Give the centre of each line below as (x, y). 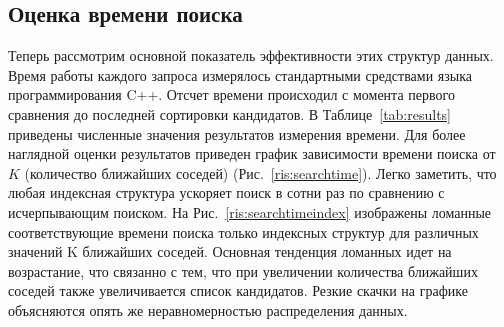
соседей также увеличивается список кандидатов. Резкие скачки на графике (238, 290)
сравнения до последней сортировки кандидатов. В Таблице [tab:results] (229, 113)
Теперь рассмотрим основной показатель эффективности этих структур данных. (251, 55)
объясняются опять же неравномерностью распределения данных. (208, 309)
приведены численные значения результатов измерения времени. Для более (237, 133)
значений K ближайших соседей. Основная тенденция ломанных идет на (230, 251)
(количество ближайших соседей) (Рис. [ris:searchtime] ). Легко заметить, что (260, 172)
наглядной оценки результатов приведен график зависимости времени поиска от (252, 153)
